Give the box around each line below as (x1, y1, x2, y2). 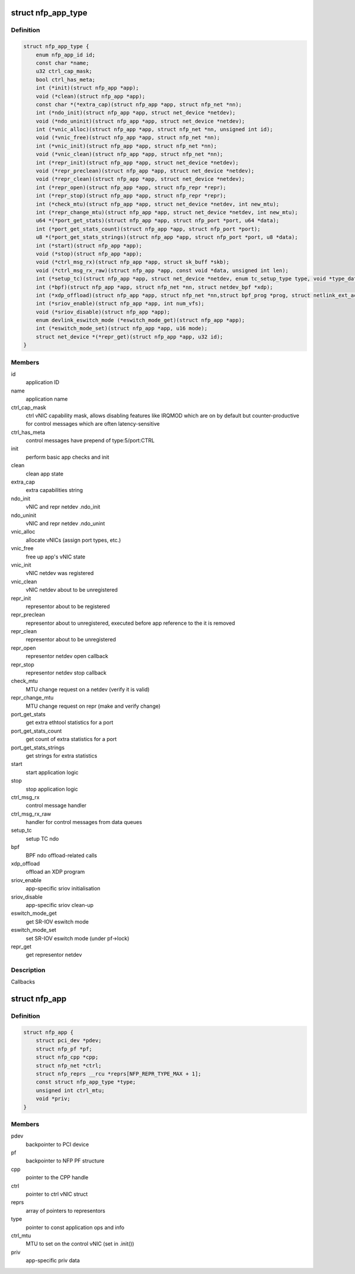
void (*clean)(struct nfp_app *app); (35, 92, 146, 100)
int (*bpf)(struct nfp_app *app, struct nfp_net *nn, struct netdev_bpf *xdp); (35, 283, 273, 290)
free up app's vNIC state (25, 553, 86, 560)
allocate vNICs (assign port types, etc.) (25, 537, 121, 544)
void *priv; (35, 1096, 71, 1102)
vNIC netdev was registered (25, 570, 94, 577)
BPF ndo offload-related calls (25, 851, 98, 859)
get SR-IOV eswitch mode (25, 918, 89, 925)
